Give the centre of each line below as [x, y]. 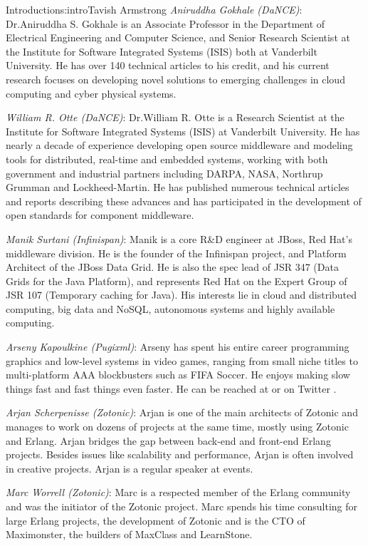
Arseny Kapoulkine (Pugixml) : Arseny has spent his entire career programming [178, 347]
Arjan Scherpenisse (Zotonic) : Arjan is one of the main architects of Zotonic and [182, 412]
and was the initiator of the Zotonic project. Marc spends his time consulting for [182, 506]
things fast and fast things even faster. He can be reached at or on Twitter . [171, 388]
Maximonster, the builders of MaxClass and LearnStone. [129, 534]
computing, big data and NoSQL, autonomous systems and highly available [170, 308]
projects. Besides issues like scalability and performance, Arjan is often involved [180, 454]
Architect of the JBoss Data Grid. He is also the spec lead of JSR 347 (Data [172, 267]
